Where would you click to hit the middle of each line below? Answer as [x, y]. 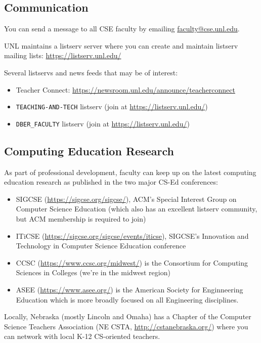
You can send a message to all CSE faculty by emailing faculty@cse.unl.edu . [122, 29]
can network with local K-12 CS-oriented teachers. [82, 336]
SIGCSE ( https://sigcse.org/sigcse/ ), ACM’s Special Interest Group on [126, 199]
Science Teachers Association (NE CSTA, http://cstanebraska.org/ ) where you [126, 326]
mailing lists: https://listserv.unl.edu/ [63, 55]
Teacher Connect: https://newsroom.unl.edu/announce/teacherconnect [125, 89]
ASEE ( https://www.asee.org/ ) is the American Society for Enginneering [129, 290]
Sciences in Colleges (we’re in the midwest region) [93, 272]
